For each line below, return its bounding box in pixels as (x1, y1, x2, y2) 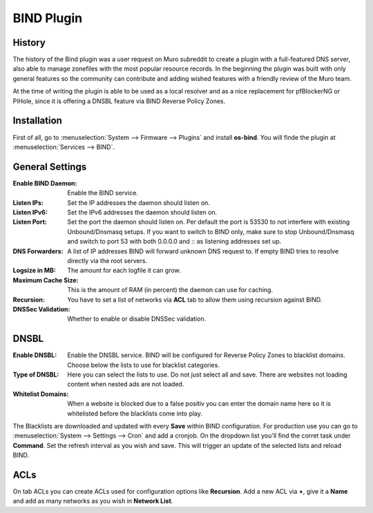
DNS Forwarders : (12, 246, 64, 255)
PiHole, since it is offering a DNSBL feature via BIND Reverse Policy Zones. (12, 97, 226, 105)
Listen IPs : (12, 198, 44, 207)
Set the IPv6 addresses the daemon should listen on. (67, 208, 218, 216)
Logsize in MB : (12, 267, 57, 275)
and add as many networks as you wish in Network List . (12, 497, 173, 505)
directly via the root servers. (67, 256, 148, 264)
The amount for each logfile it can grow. (67, 267, 181, 275)
